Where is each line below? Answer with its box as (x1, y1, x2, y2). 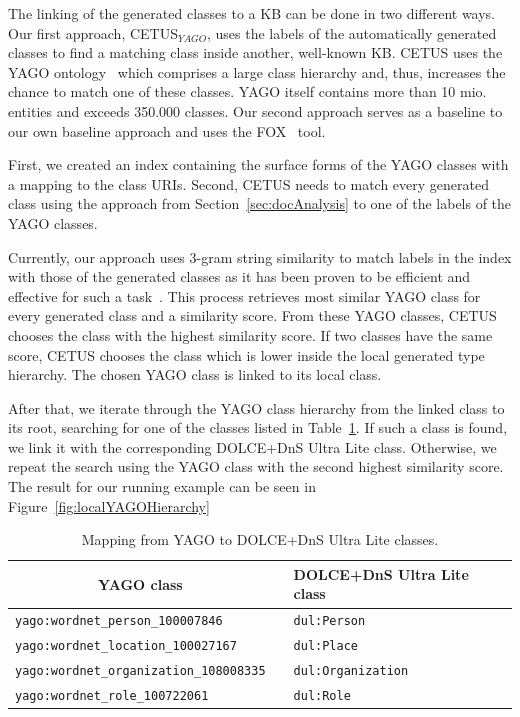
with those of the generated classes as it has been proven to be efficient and (8, 266, 471, 287)
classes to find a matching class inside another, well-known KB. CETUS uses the (8, 42, 503, 63)
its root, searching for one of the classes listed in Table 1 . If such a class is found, (8, 417, 508, 438)
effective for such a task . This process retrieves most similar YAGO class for (8, 285, 481, 306)
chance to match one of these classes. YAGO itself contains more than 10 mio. (8, 81, 487, 102)
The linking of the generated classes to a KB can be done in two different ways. (8, 3, 496, 23)
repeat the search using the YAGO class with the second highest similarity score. (8, 456, 504, 477)
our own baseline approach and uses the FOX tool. (8, 120, 326, 141)
